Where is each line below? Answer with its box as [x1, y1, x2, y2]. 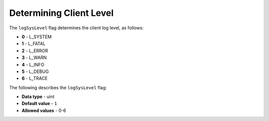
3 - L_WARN [21, 55, 47, 60]
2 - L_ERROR [21, 48, 48, 54]
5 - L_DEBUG [21, 68, 49, 74]
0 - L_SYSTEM [21, 34, 52, 40]
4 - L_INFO [21, 61, 44, 67]
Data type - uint [21, 94, 55, 100]
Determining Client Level [9, 7, 114, 18]
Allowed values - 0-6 [21, 107, 66, 114]
